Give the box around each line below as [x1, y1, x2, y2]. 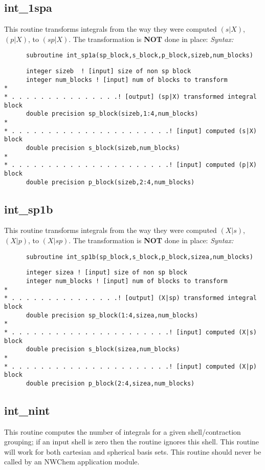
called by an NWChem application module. [4, 456, 140, 467]
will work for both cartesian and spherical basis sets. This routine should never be [4, 446, 261, 457]
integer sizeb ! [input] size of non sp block [26, 68, 191, 75]
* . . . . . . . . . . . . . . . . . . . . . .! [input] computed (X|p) [4, 362, 257, 370]
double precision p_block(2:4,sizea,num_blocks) [26, 379, 195, 387]
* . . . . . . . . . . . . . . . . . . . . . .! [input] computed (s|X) [4, 127, 257, 135]
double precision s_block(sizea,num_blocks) [26, 346, 180, 353]
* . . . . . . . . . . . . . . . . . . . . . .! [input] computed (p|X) [4, 161, 257, 169]
